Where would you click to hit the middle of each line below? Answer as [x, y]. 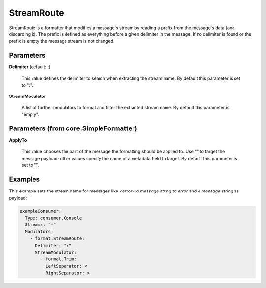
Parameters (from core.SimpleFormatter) [73, 128]
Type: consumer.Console [53, 218]
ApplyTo [18, 140]
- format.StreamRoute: [57, 239]
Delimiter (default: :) [30, 67]
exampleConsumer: [40, 211]
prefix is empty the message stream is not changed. [62, 41]
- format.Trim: [59, 259]
